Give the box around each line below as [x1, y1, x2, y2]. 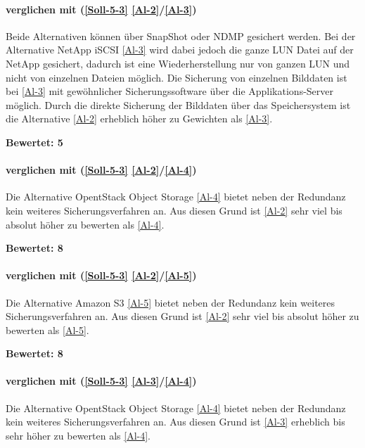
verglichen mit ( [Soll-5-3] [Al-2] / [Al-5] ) [6, 268, 197, 283]
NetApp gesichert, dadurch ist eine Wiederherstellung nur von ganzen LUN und [6, 56, 350, 70]
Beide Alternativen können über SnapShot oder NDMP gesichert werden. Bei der [6, 28, 356, 43]
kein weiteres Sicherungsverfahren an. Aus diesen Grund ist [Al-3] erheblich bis [6, 414, 345, 429]
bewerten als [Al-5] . [6, 322, 89, 337]
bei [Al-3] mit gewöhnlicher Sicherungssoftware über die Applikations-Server [6, 84, 334, 98]
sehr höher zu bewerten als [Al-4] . [6, 428, 151, 442]
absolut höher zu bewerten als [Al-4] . [6, 217, 165, 231]
